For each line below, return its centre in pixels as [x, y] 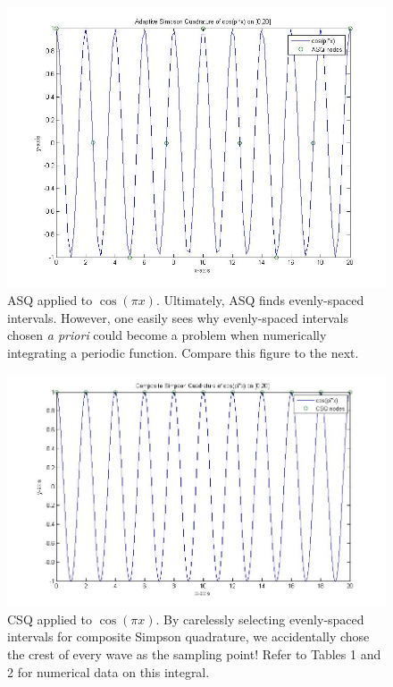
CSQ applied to [50, 619]
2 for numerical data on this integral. [109, 671]
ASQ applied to [50, 300]
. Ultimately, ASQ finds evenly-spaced [260, 300]
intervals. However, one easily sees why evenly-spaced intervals [178, 317]
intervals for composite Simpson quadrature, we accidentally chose [188, 636]
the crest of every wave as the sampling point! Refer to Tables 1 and [194, 653]
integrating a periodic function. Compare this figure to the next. [183, 352]
